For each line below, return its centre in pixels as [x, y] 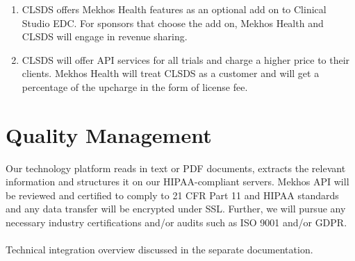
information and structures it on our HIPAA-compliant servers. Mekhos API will [177, 182]
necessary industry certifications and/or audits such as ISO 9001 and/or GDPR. [176, 222]
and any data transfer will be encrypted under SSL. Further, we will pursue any [176, 209]
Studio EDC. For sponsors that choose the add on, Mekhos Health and [173, 23]
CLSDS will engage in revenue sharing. [105, 36]
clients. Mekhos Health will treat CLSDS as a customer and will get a [171, 73]
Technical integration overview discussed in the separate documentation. [159, 250]
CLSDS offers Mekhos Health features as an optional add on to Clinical [174, 9]
